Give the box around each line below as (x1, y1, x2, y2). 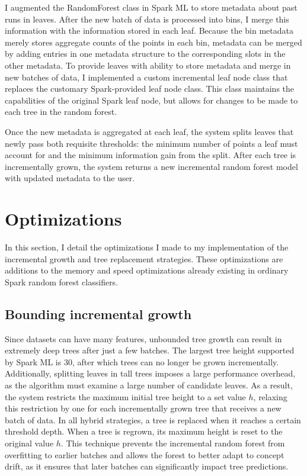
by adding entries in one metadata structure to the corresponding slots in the (5, 47, 286, 60)
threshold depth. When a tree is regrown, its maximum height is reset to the (5, 425, 283, 438)
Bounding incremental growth (5, 304, 192, 323)
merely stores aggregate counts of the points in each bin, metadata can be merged (5, 36, 302, 48)
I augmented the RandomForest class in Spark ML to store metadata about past (5, 1, 298, 13)
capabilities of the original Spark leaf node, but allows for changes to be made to (5, 94, 298, 106)
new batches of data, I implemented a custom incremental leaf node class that (5, 70, 288, 83)
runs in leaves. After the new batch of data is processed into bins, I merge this (5, 12, 289, 25)
